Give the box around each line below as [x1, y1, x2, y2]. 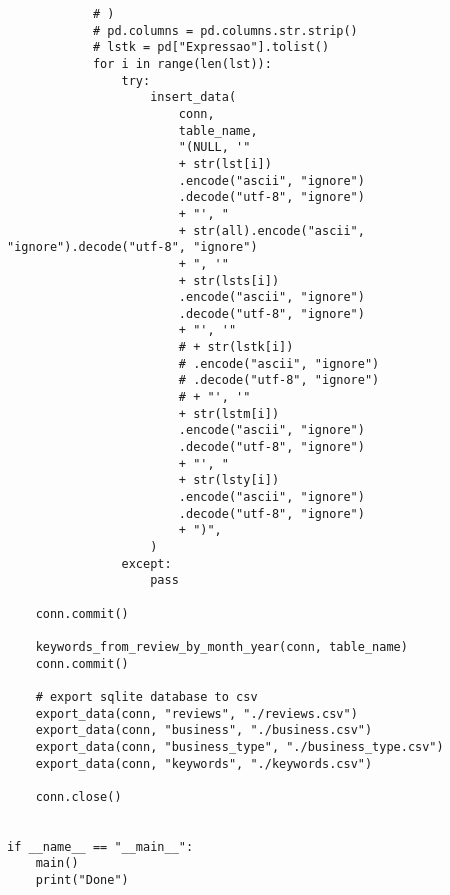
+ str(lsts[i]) [178, 273, 280, 288]
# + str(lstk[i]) [178, 340, 294, 355]
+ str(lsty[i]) [178, 473, 280, 488]
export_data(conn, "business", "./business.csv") [35, 723, 373, 738]
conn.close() [35, 789, 122, 804]
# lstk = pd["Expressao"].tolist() [92, 40, 330, 55]
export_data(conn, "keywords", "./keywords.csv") [35, 756, 373, 771]
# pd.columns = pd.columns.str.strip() [92, 23, 358, 38]
